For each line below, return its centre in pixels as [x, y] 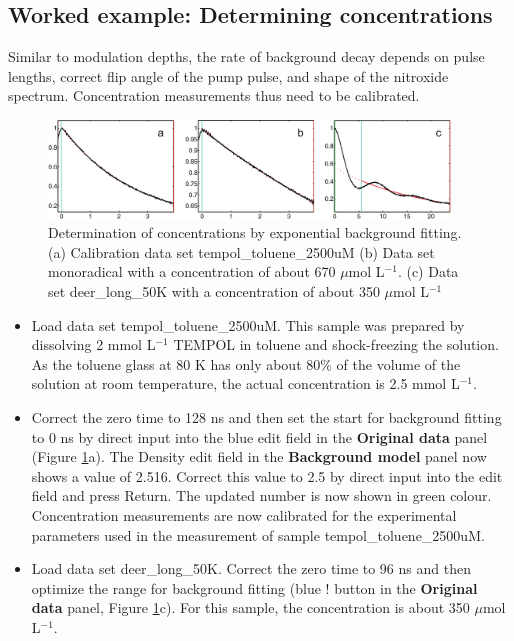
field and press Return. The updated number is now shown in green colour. [261, 495]
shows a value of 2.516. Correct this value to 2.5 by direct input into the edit [267, 475]
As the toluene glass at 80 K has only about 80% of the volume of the [246, 363]
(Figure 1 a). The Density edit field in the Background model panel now [259, 456]
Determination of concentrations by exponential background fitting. [255, 232]
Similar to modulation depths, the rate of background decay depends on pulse [246, 56]
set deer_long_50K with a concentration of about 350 [214, 291]
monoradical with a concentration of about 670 [192, 271]
